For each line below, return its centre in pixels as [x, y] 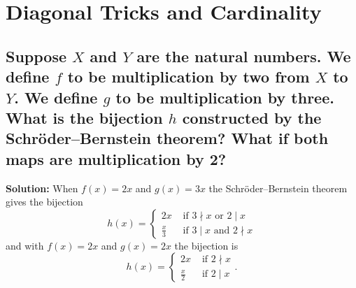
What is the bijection [84, 117]
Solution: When [42, 188]
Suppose [36, 56]
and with [25, 245]
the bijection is [206, 245]
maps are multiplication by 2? [116, 158]
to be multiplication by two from [188, 77]
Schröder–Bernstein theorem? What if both [167, 138]
